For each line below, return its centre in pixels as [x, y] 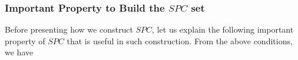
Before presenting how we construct [69, 29]
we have [19, 52]
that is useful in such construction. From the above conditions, [180, 40]
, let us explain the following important [223, 29]
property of [25, 40]
